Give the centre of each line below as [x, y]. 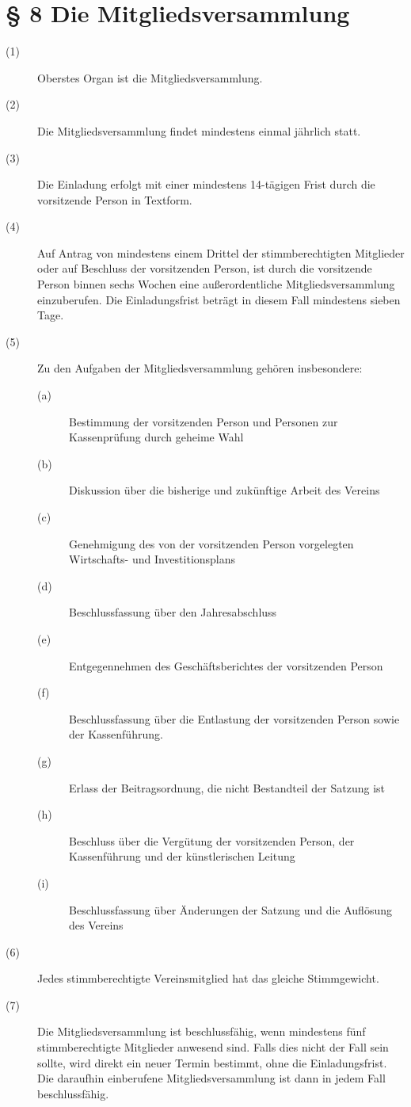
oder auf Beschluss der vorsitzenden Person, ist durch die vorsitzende [205, 268]
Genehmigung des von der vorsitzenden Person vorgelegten [211, 543]
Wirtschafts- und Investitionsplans [152, 559]
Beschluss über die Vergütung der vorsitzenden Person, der [212, 840]
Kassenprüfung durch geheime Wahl [156, 437]
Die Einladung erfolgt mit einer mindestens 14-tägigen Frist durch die [206, 184]
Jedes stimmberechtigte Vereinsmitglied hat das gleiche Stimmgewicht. [208, 978]
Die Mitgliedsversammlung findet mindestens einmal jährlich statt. [199, 130]
